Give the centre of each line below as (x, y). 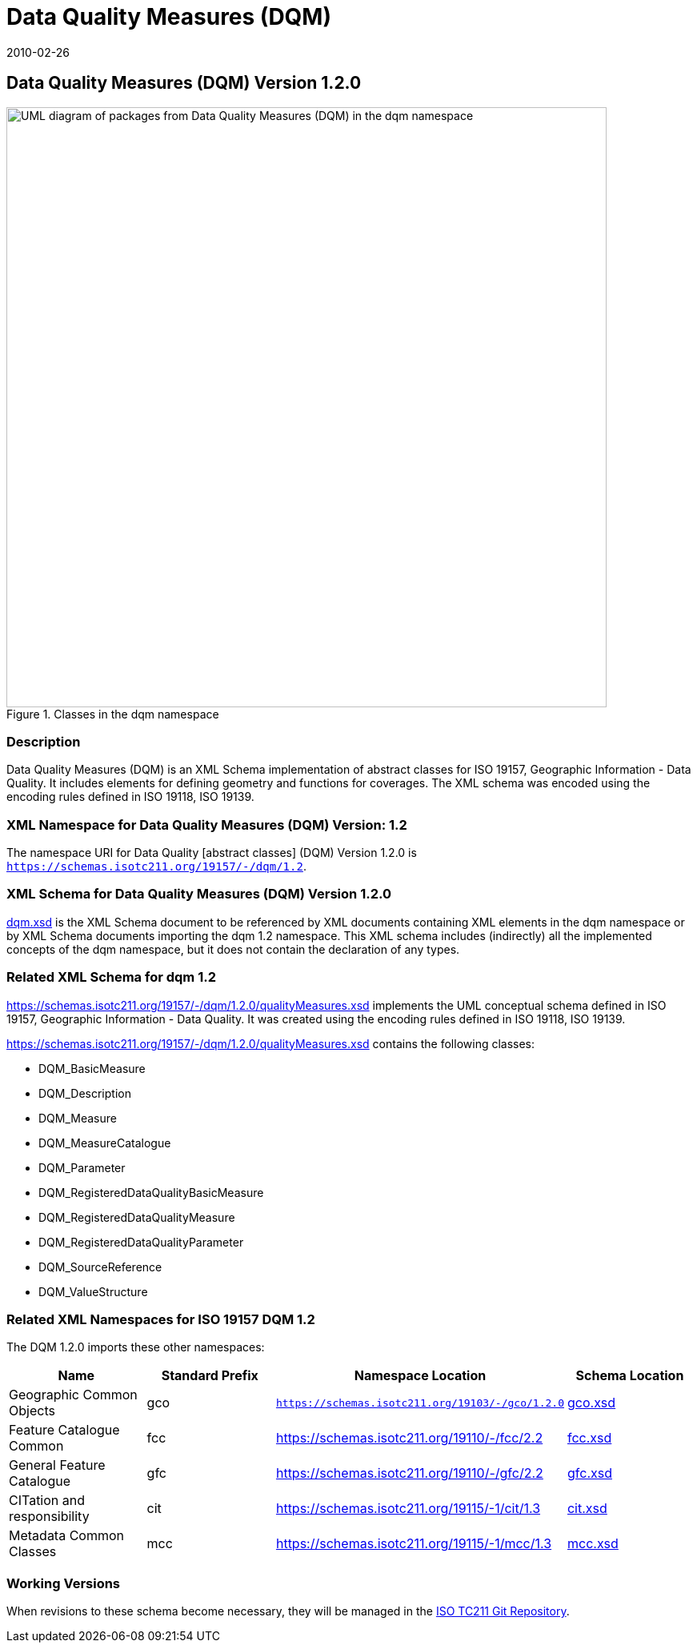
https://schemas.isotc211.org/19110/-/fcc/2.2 (409, 1438)
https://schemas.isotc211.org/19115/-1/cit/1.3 (408, 1509)
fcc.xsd (589, 1438)
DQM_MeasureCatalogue (105, 1143)
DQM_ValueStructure (93, 1291)
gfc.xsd (589, 1473)
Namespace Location (420, 1376)
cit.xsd (587, 1509)
